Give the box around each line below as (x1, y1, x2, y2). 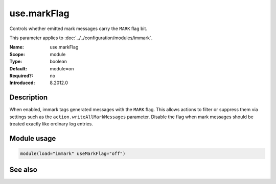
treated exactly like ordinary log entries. (9, 120, 93, 127)
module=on (50, 65, 74, 71)
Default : (9, 65, 28, 71)
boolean (50, 59, 67, 65)
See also (9, 166, 38, 174)
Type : (9, 59, 22, 65)
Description (9, 93, 48, 102)
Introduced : (9, 80, 35, 86)
